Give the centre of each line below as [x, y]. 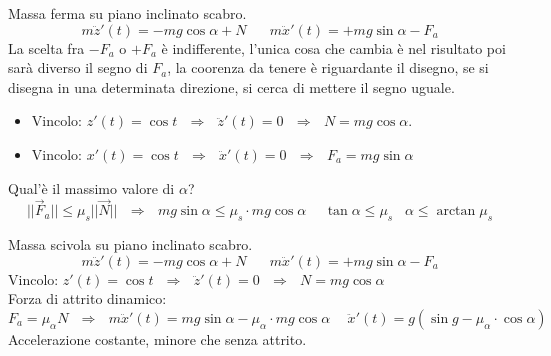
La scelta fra [46, 47]
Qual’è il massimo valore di [91, 187]
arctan [456, 211]
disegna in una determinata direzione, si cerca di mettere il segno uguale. [231, 86]
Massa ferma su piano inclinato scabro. [127, 13]
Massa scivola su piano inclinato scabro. [130, 244]
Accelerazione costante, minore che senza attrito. [157, 338]
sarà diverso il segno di [78, 67]
